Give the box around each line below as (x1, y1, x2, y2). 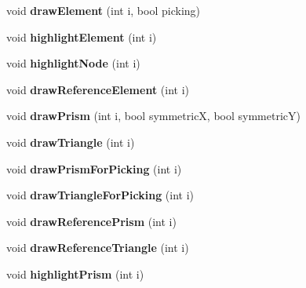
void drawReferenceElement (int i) (6, 81, 189, 97)
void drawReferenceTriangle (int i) (6, 239, 189, 256)
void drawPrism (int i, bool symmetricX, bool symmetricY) (6, 108, 301, 124)
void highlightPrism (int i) (6, 265, 144, 282)
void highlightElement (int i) (6, 28, 157, 45)
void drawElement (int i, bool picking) (6, 2, 201, 18)
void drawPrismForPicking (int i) (6, 160, 182, 177)
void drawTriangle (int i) (6, 133, 135, 150)
